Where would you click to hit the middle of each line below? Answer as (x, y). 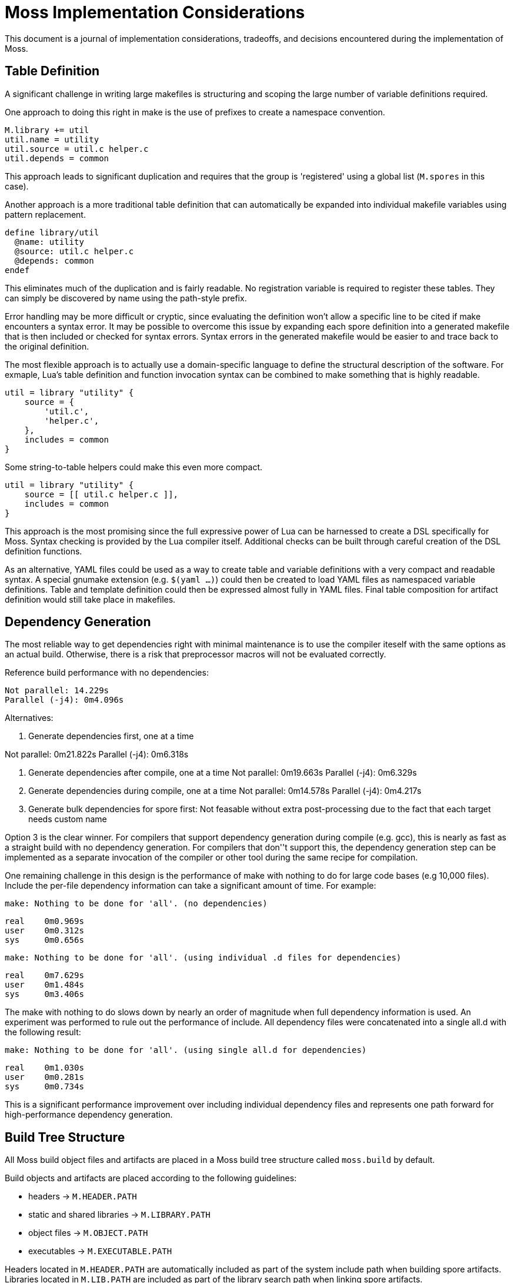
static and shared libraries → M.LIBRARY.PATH (119, 1215)
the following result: (43, 1032)
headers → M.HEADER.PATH (83, 1196)
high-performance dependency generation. (89, 1115)
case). (17, 186)
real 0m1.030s (44, 1068)
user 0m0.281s (44, 1077)
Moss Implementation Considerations (155, 12)
